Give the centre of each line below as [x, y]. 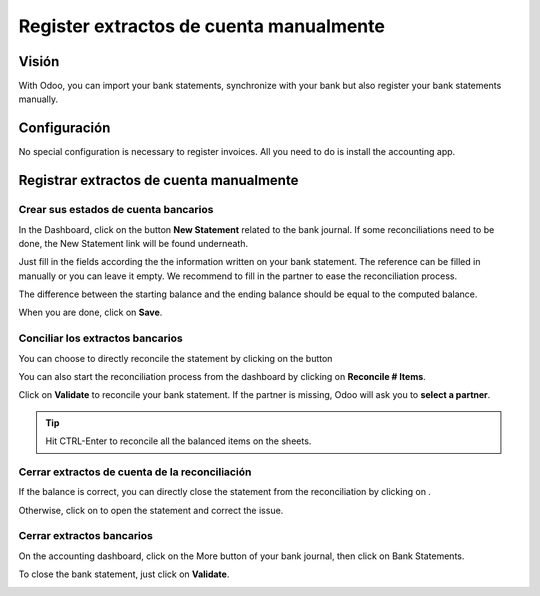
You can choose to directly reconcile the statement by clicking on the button [175, 358]
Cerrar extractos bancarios [86, 536]
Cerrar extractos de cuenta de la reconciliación [135, 472]
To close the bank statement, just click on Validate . [124, 574]
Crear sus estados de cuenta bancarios [116, 210]
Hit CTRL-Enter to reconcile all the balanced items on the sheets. [178, 441]
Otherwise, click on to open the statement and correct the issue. [151, 510]
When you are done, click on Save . [90, 312]
